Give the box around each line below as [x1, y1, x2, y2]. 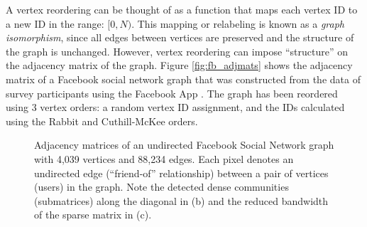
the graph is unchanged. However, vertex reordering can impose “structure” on [6, 43, 348, 58]
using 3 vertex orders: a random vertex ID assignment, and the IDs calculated [6, 100, 345, 115]
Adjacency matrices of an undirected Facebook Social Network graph [34, 137, 334, 152]
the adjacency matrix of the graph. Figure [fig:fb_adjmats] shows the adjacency [6, 58, 353, 73]
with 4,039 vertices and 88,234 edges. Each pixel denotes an [34, 151, 294, 166]
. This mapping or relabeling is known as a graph [131, 16, 344, 31]
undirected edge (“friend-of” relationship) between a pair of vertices [34, 165, 329, 180]
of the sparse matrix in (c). [34, 207, 152, 222]
